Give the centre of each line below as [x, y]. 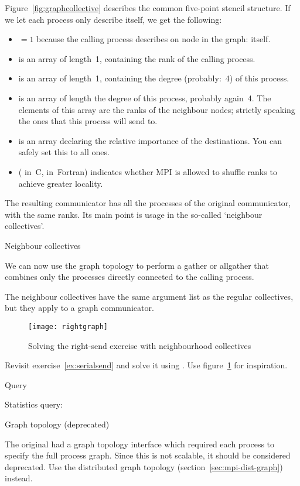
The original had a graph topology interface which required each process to [140, 444]
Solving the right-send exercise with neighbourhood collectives [140, 345]
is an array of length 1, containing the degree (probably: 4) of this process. [154, 78]
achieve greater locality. [61, 183]
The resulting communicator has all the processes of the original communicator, [148, 203]
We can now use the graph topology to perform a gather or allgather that [137, 265]
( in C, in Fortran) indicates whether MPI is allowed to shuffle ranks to [148, 171]
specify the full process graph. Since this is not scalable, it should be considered [148, 455]
